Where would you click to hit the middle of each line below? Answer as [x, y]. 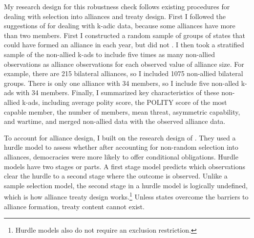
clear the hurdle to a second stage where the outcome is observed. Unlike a [116, 176]
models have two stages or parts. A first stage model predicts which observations [125, 166]
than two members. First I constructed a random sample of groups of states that [125, 35]
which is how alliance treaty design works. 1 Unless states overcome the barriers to [126, 196]
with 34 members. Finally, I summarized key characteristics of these [117, 92]
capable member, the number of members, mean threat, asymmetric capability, [122, 111]
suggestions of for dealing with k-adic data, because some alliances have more [120, 26]
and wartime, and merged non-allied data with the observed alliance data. [115, 121]
